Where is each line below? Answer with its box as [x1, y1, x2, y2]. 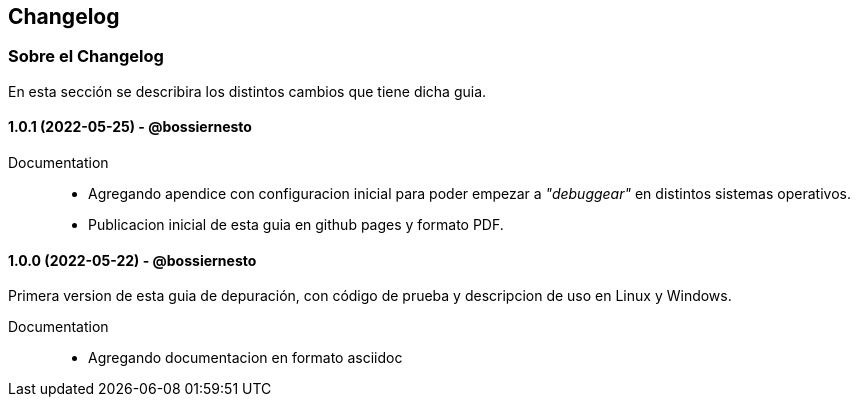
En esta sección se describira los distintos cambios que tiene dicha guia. [8, 82, 487, 100]
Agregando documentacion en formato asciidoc [88, 349, 403, 367]
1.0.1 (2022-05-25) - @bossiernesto [8, 118, 252, 136]
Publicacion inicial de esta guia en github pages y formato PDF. [88, 216, 504, 234]
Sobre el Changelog [8, 46, 164, 67]
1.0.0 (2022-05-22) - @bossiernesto [8, 251, 257, 269]
